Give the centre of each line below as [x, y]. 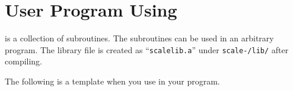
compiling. [24, 61]
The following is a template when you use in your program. [112, 81]
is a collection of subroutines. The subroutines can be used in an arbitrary [139, 38]
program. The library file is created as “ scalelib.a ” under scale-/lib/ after [147, 49]
